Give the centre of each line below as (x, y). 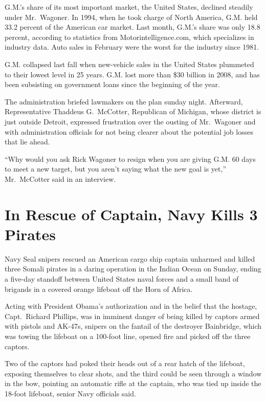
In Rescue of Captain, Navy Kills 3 (131, 214)
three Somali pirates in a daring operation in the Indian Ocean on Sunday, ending (133, 269)
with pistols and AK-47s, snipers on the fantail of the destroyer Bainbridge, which (133, 326)
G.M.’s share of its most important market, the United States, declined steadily (129, 7)
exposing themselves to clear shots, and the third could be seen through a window (133, 373)
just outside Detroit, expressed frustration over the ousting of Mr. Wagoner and (130, 121)
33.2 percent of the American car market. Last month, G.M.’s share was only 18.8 (132, 27)
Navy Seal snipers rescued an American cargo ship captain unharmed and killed (130, 258)
